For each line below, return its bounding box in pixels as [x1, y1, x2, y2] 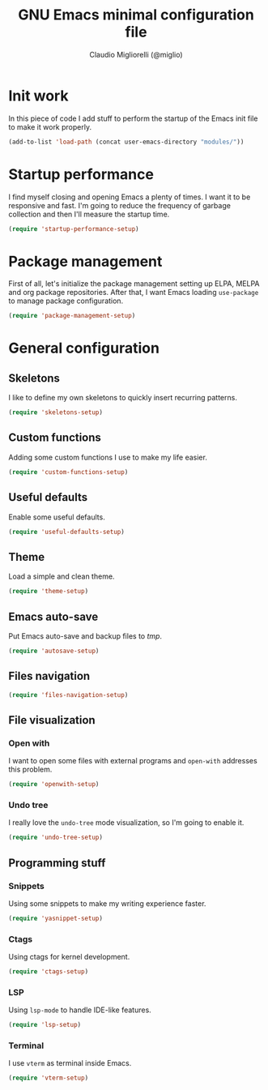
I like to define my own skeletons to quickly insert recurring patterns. [8, 393, 237, 403]
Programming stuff [8, 856, 106, 870]
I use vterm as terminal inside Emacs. [8, 1058, 132, 1068]
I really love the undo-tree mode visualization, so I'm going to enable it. [8, 818, 245, 827]
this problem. [8, 764, 53, 775]
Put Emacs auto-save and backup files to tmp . [8, 630, 163, 641]
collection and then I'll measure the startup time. [8, 209, 170, 219]
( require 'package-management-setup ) [8, 312, 136, 320]
